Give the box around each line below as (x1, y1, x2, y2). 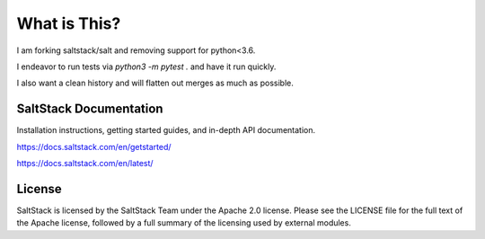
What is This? (16, 13, 121, 33)
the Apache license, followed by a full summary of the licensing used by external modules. (16, 217, 352, 228)
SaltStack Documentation (16, 102, 163, 117)
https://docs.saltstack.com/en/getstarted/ (16, 141, 172, 152)
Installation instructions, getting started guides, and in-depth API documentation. (16, 125, 316, 136)
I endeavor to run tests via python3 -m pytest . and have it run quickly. (16, 61, 277, 72)
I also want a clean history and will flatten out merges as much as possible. (16, 77, 294, 89)
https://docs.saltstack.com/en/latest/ (16, 158, 154, 169)
